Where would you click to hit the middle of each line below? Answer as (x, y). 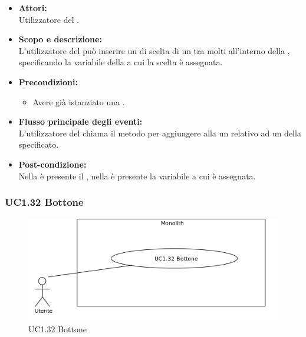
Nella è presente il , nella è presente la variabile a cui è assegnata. (137, 176)
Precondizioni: (48, 81)
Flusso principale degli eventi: (80, 121)
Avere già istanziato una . (79, 101)
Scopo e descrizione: (60, 39)
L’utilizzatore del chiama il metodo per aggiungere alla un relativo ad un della (160, 133)
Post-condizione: (52, 164)
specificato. (39, 144)
